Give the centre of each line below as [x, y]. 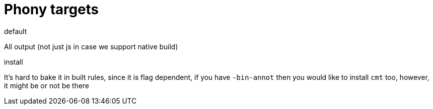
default [16, 31]
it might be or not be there [47, 85]
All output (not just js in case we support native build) [91, 46]
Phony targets [51, 9]
